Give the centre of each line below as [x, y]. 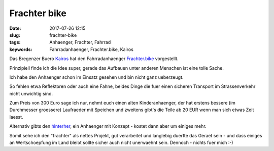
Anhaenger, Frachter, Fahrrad [80, 42]
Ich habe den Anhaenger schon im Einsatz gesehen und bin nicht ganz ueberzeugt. [96, 77]
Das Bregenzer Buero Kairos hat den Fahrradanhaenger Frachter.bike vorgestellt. [94, 59]
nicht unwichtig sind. [31, 93]
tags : [15, 42]
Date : [15, 28]
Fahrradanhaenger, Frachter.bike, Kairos [92, 49]
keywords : [21, 49]
